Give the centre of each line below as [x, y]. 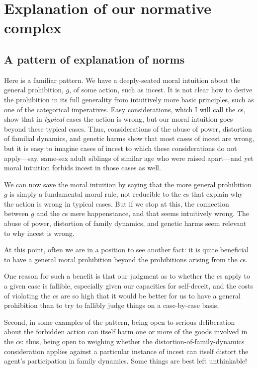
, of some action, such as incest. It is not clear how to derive [161, 90]
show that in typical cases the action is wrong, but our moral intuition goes [119, 119]
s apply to [235, 276]
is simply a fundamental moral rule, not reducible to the [95, 194]
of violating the [27, 295]
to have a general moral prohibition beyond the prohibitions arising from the [121, 259]
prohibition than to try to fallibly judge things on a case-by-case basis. [112, 305]
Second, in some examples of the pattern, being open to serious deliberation [120, 322]
